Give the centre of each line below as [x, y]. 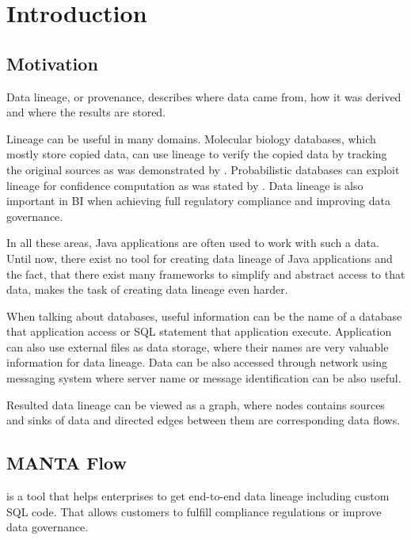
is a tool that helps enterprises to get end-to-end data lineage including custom [198, 496]
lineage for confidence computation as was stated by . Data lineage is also [185, 185]
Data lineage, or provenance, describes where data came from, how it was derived [204, 96]
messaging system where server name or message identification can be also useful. [204, 378]
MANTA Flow [67, 463]
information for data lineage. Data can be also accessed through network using [197, 362]
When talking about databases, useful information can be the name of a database [204, 316]
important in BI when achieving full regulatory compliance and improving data [198, 201]
